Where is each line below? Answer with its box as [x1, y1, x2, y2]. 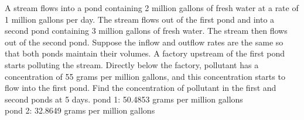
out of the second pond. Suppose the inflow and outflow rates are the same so [5, 36, 283, 48]
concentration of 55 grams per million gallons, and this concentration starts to [5, 70, 285, 82]
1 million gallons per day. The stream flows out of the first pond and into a [5, 13, 275, 25]
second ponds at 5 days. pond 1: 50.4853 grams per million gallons [5, 93, 243, 105]
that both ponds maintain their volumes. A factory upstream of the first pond [5, 47, 285, 59]
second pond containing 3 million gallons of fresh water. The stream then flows [5, 24, 288, 37]
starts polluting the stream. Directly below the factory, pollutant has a [5, 58, 259, 70]
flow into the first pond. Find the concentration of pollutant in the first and [5, 82, 276, 94]
